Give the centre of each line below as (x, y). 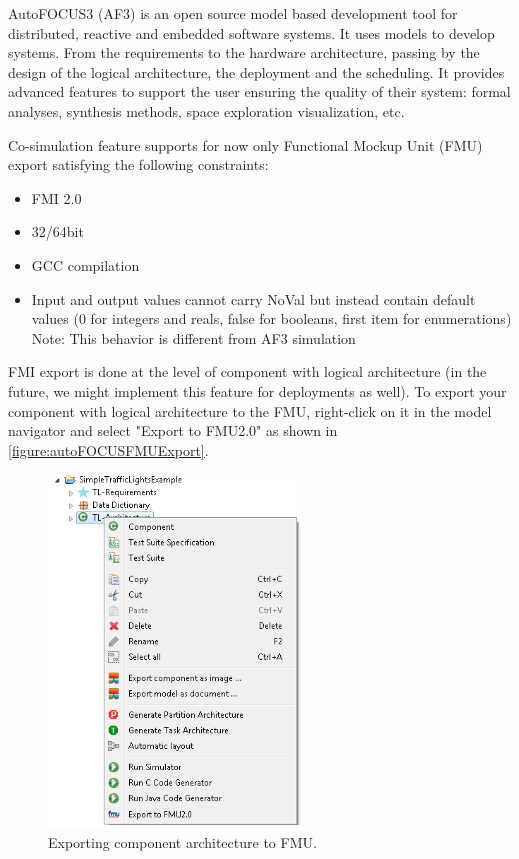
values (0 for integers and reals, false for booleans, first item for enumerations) (271, 318)
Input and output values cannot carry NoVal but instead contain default (253, 298)
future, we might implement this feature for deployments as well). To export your (257, 390)
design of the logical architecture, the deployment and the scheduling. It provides (256, 71)
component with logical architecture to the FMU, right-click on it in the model (250, 410)
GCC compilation (85, 264)
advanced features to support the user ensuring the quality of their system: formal (259, 91)
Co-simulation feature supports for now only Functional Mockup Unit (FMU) (245, 144)
